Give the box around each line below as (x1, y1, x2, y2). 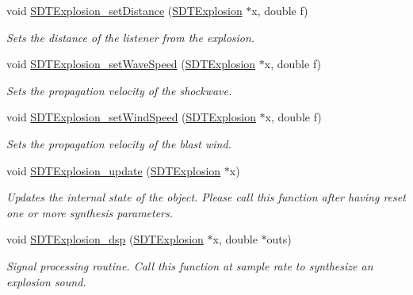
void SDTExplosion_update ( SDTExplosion (6, 162, 221, 178)
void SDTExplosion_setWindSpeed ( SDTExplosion (6, 109, 256, 125)
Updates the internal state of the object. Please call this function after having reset (6, 189, 406, 205)
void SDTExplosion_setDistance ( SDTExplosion (6, 2, 243, 18)
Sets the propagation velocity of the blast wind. (6, 135, 231, 151)
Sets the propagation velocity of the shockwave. (6, 82, 232, 98)
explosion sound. (6, 273, 86, 289)
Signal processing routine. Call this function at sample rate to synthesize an (6, 257, 373, 274)
